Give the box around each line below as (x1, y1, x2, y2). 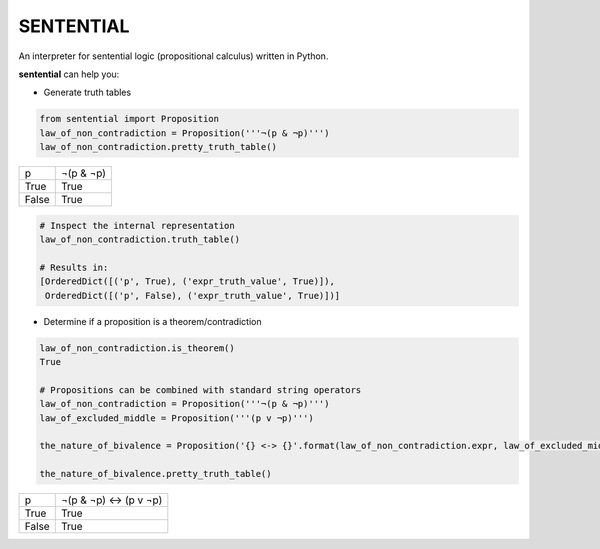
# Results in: (39, 261, 109, 273)
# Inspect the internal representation (39, 220, 235, 231)
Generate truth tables (43, 86, 132, 99)
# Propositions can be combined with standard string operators (39, 384, 362, 395)
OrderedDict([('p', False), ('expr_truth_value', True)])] (45, 290, 341, 301)
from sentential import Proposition (39, 113, 220, 125)
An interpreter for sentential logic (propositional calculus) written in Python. (18, 50, 329, 62)
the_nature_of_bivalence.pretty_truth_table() (39, 468, 272, 480)
